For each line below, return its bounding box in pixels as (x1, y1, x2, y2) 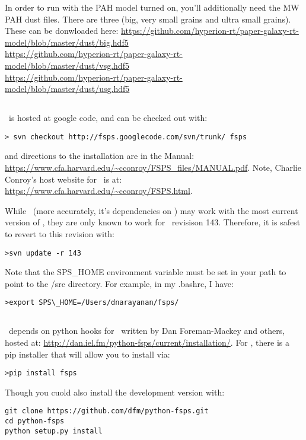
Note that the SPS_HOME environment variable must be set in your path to (5, 266, 286, 278)
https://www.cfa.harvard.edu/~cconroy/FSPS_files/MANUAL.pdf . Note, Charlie (5, 161, 301, 173)
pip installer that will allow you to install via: (5, 347, 170, 360)
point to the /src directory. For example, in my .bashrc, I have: (5, 277, 234, 289)
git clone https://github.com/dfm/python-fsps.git (5, 407, 209, 416)
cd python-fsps (5, 417, 65, 426)
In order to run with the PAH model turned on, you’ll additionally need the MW (5, 1, 299, 13)
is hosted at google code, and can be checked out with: (8, 111, 208, 124)
